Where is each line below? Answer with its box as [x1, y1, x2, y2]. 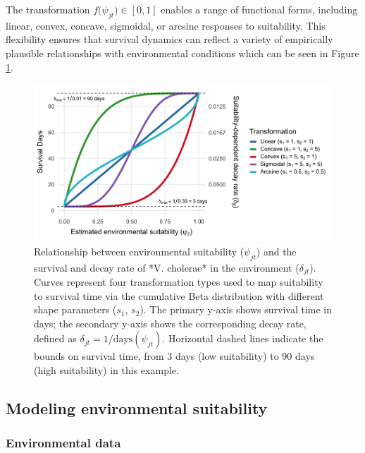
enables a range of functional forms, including [161, 2, 358, 16]
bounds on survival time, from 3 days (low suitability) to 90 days [34, 349, 315, 363]
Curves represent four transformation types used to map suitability [34, 274, 323, 289]
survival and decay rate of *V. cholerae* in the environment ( [34, 260, 299, 274]
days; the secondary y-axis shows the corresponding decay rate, [34, 315, 307, 330]
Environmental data [6, 434, 121, 452]
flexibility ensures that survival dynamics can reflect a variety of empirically [6, 32, 333, 47]
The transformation [6, 2, 90, 16]
